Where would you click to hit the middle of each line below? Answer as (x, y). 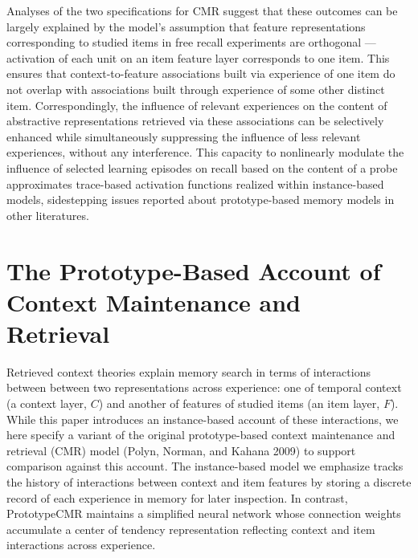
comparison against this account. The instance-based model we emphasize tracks (205, 466)
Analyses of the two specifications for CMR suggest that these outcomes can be (202, 10)
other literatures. (48, 215)
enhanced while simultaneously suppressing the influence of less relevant (184, 136)
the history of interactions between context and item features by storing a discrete (209, 481)
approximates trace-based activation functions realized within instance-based (195, 183)
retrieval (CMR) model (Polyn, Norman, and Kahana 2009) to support (181, 450)
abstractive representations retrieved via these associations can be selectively (195, 121)
